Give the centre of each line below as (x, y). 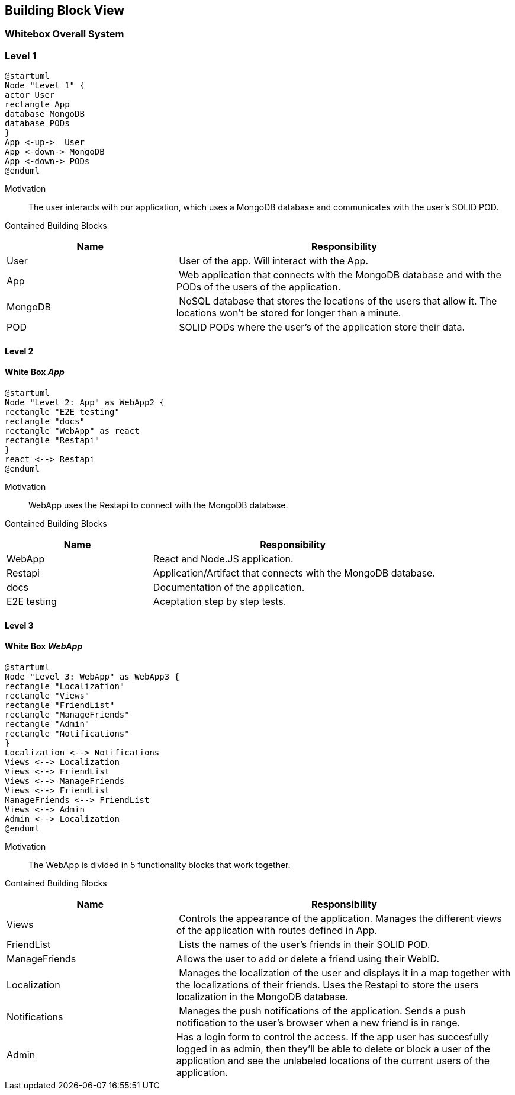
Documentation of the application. (229, 587)
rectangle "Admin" (47, 724)
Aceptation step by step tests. (220, 601)
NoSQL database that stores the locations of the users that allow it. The (338, 301)
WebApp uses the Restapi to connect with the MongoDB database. (158, 505)
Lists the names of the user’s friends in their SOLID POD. (305, 944)
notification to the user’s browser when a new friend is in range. (318, 1022)
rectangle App (37, 105)
